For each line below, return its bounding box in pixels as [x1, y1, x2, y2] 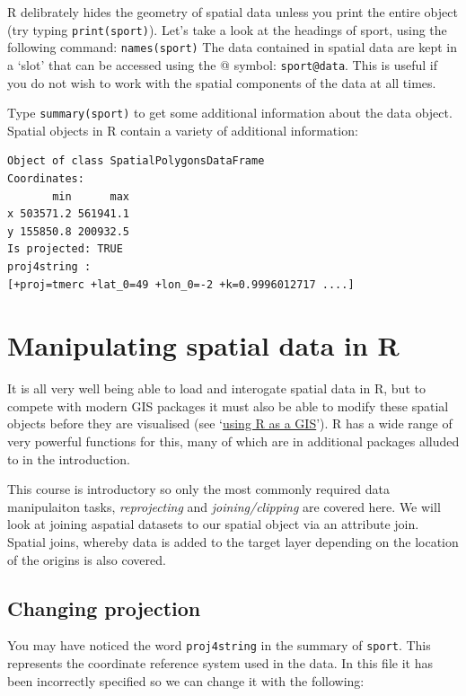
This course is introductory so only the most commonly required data [7, 480, 391, 498]
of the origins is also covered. [7, 550, 166, 568]
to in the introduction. [7, 449, 130, 468]
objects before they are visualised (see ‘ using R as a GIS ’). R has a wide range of [7, 414, 453, 433]
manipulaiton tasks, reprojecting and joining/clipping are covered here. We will [7, 497, 441, 515]
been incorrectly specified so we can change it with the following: [7, 671, 365, 690]
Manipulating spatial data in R [7, 327, 400, 364]
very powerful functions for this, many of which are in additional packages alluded [7, 432, 460, 451]
